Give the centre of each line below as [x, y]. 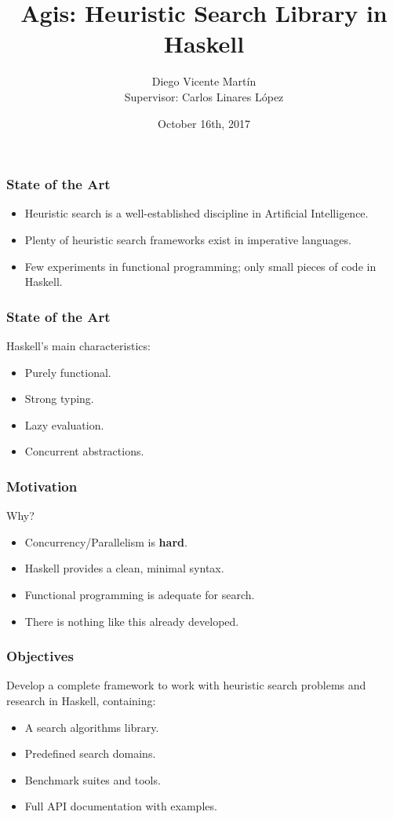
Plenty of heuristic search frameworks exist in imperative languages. [188, 239]
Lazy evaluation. [64, 424]
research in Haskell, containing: [81, 700]
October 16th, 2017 [204, 123]
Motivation [42, 486]
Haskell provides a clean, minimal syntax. [124, 568]
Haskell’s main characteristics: [78, 345]
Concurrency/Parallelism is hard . [106, 541]
